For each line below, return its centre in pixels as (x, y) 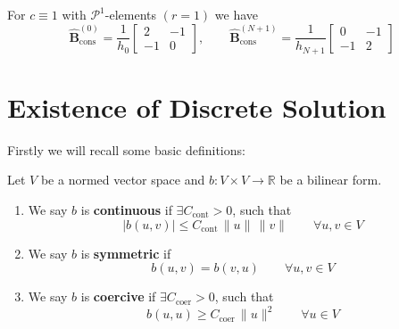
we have (237, 14)
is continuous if (126, 209)
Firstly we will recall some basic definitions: (126, 149)
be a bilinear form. (331, 180)
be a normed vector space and (123, 180)
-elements (131, 14)
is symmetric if (126, 253)
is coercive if (118, 296)
